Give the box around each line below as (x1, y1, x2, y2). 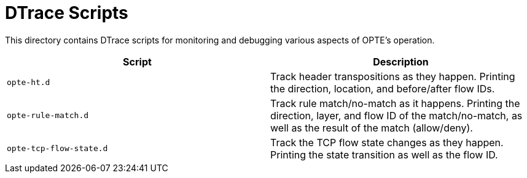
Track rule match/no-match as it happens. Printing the (270, 97, 520, 109)
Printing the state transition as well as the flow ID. (270, 148, 498, 161)
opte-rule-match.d (7, 111, 89, 121)
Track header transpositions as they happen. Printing (270, 70, 515, 83)
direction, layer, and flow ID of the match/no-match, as (270, 109, 523, 122)
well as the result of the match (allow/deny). (270, 121, 473, 134)
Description (373, 55, 429, 68)
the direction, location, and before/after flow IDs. (270, 82, 495, 95)
